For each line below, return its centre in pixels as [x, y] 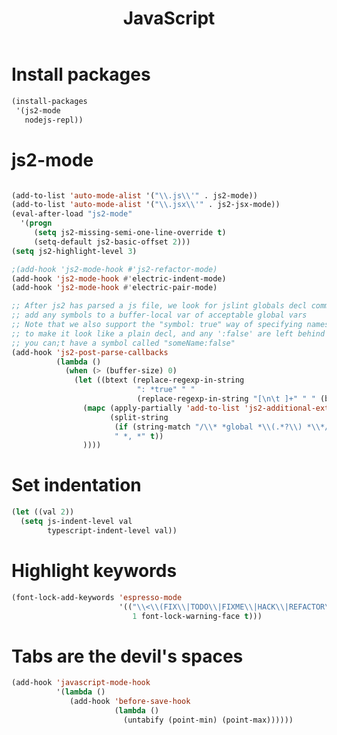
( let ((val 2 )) [43, 512]
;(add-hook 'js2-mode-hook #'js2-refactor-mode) [114, 269]
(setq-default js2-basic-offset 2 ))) [112, 242]
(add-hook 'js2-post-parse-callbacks [90, 352]
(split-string [139, 417]
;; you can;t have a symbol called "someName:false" [123, 343]
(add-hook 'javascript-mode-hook [81, 683]
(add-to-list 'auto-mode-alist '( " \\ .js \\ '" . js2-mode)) [134, 195]
